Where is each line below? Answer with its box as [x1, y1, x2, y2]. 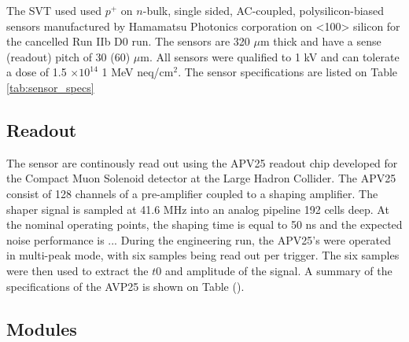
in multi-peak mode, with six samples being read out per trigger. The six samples [6, 247, 400, 263]
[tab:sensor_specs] [6, 79, 94, 95]
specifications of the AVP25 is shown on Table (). [6, 278, 245, 294]
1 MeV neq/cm [101, 64, 174, 80]
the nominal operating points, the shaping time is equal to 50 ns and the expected [6, 216, 403, 233]
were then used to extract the [6, 262, 149, 278]
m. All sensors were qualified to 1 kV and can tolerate [140, 48, 400, 64]
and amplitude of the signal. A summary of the [164, 262, 392, 278]
